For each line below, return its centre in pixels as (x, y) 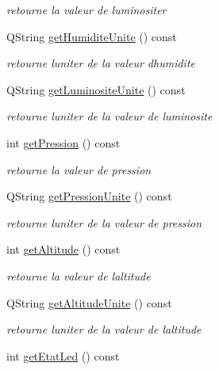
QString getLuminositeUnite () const (96, 89)
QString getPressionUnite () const (89, 196)
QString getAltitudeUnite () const (89, 302)
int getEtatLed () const (63, 355)
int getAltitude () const (63, 249)
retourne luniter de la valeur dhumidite (101, 63)
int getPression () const (63, 142)
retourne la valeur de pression (79, 169)
